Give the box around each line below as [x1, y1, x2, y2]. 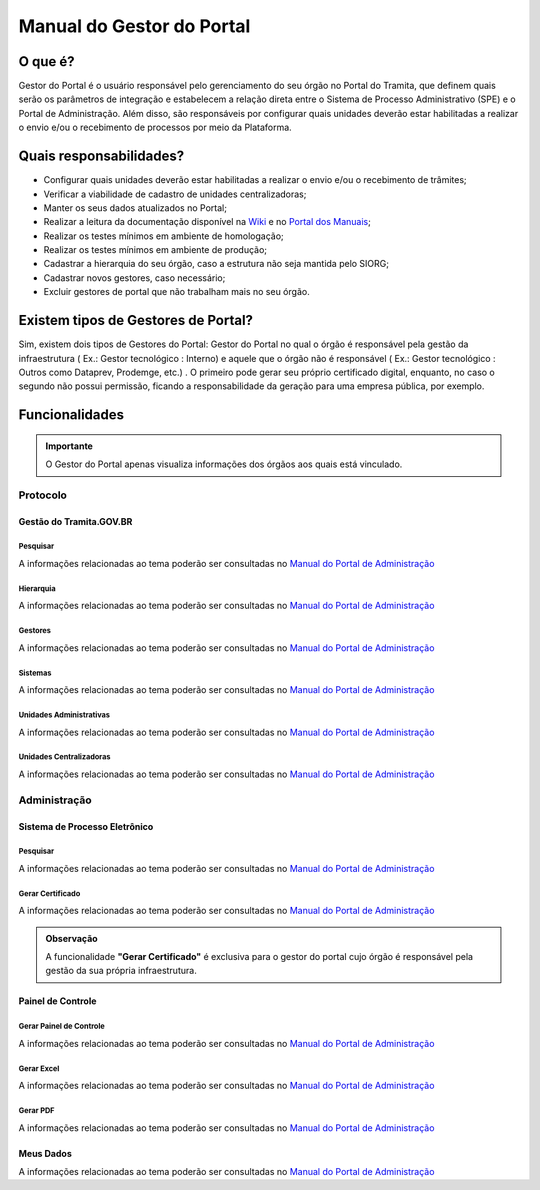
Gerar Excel [18, 1063, 60, 1074]
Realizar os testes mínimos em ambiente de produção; [43, 244, 268, 256]
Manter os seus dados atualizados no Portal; [43, 201, 227, 214]
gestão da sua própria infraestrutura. [45, 965, 197, 977]
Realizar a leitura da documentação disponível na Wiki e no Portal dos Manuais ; [43, 216, 372, 228]
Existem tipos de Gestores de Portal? [18, 312, 254, 329]
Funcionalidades [18, 406, 125, 424]
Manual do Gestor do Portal [18, 15, 251, 37]
